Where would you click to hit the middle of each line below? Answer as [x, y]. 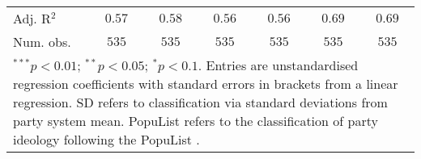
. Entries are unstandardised [278, 65]
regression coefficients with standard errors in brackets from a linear [206, 84]
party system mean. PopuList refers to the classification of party [196, 121]
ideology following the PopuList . [106, 139]
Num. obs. [42, 42]
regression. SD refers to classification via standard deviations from [200, 102]
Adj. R [32, 18]
